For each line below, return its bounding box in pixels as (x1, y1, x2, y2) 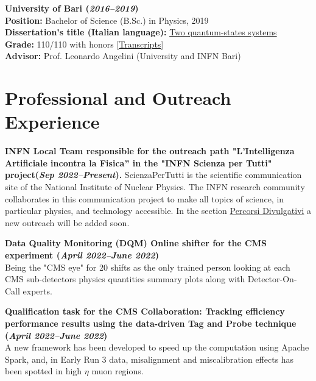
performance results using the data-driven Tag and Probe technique (5, 317, 297, 329)
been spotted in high (5, 365, 82, 377)
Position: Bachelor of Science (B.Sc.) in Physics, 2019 (5, 13, 209, 26)
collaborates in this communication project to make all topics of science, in (5, 192, 284, 205)
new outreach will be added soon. (5, 216, 130, 229)
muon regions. (91, 365, 144, 377)
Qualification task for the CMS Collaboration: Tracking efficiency (5, 305, 285, 318)
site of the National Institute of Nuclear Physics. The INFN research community (5, 180, 305, 193)
